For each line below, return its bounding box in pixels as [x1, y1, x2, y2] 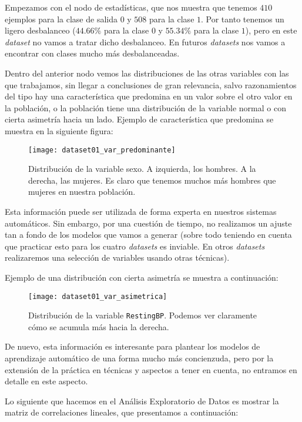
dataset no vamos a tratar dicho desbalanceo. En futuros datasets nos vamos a [5, 35, 286, 48]
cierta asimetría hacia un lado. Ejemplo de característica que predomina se [5, 113, 274, 125]
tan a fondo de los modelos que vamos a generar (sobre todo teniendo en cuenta [5, 228, 292, 241]
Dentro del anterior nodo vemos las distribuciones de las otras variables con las [5, 67, 289, 79]
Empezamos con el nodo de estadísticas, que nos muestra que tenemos [5, 1, 257, 13]
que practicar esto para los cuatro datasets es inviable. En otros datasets [5, 240, 265, 252]
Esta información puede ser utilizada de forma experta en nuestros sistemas [5, 205, 277, 217]
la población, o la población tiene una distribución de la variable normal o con [5, 101, 286, 114]
